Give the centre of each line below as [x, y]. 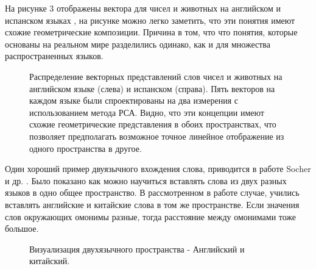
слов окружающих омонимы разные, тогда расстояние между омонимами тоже [151, 216]
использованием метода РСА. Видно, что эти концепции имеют [147, 112]
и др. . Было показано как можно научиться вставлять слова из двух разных [146, 180]
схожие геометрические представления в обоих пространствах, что [153, 124]
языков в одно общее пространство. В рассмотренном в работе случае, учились [152, 192]
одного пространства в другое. [86, 148]
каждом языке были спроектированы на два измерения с [134, 100]
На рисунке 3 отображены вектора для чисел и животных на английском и [143, 8]
